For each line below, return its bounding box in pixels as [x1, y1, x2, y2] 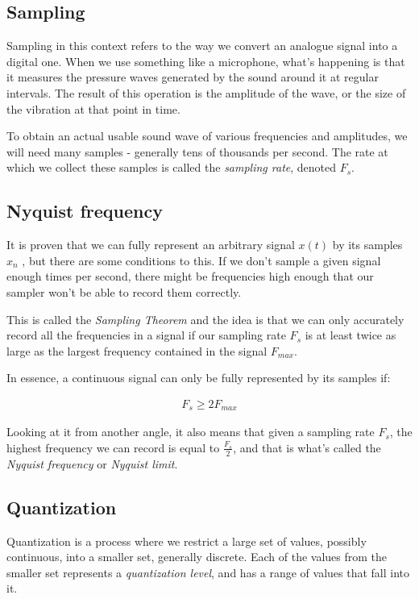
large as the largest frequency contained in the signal [6, 342, 268, 359]
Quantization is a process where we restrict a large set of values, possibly [6, 532, 367, 549]
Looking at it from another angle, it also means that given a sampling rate [6, 423, 375, 440]
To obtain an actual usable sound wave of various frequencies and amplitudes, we [6, 127, 408, 144]
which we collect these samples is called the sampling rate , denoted [6, 159, 337, 176]
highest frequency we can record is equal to [6, 439, 220, 455]
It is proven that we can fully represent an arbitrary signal [6, 236, 295, 253]
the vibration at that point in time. [6, 100, 180, 117]
